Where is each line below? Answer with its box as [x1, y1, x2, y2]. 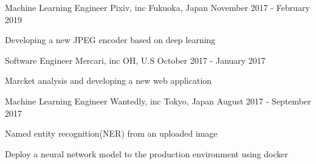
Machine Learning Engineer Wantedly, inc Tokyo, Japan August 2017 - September [5, 94, 311, 107]
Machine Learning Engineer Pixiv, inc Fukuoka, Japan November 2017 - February [5, 1, 310, 13]
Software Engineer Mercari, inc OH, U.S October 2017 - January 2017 [5, 53, 266, 66]
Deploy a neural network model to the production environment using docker [5, 147, 288, 160]
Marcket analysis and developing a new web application [5, 74, 212, 87]
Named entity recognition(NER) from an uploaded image [5, 127, 218, 140]
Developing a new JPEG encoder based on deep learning [5, 33, 216, 46]
